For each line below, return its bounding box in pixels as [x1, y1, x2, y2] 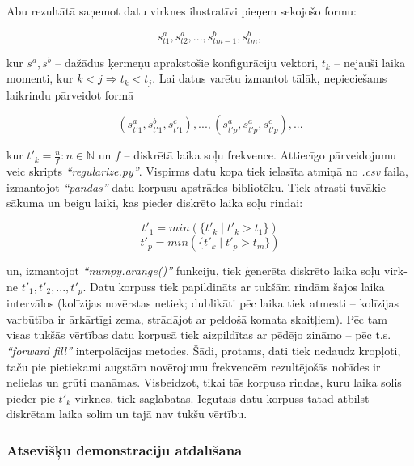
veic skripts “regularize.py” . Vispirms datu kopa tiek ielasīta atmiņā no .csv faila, [6, 163, 408, 180]
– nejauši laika [334, 53, 406, 70]
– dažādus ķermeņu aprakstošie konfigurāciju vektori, [55, 53, 319, 70]
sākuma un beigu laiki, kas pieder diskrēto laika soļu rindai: [6, 194, 303, 211]
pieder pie [6, 389, 55, 406]
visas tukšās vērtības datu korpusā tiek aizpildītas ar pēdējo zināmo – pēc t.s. [6, 326, 391, 343]
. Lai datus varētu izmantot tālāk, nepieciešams [152, 70, 387, 87]
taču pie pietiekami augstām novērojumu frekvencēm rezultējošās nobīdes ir [6, 358, 381, 375]
